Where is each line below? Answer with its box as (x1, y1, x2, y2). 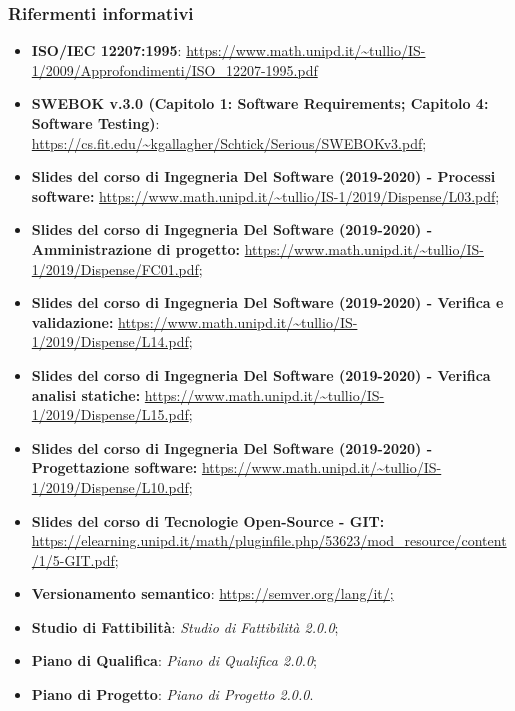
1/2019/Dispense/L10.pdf (31, 476, 189, 497)
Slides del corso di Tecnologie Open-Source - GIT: (31, 510, 385, 531)
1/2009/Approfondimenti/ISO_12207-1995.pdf (31, 59, 318, 80)
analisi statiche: (31, 384, 141, 405)
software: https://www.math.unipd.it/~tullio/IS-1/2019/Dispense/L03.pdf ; (31, 185, 500, 206)
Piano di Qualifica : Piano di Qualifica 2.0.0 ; (31, 650, 317, 671)
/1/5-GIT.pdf (31, 549, 115, 570)
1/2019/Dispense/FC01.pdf (31, 258, 199, 279)
